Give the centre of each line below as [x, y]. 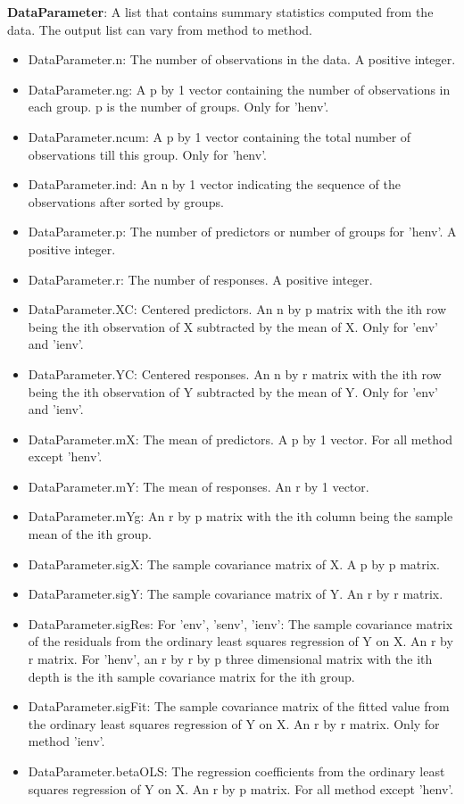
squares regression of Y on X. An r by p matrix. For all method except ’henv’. [241, 788]
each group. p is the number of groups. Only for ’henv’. [178, 107]
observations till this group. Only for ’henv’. [147, 154]
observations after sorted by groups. [126, 201]
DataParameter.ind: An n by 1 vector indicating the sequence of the [214, 184]
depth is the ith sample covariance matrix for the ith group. [191, 676]
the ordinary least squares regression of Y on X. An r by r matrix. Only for [234, 723]
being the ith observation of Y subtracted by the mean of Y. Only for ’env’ [233, 391]
